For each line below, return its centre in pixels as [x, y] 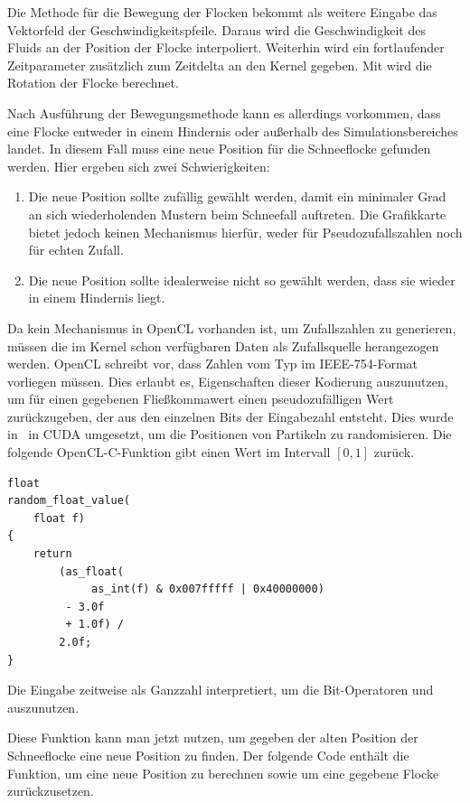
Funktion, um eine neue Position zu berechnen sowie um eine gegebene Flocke [223, 773]
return [52, 554]
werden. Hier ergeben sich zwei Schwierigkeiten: [139, 166]
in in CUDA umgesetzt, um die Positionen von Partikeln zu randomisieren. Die [230, 434]
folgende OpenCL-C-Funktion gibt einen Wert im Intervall [169, 452]
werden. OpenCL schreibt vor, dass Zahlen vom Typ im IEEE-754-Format [213, 364]
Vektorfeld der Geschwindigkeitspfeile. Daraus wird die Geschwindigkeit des [216, 29]
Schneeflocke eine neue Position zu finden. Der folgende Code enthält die [208, 755]
